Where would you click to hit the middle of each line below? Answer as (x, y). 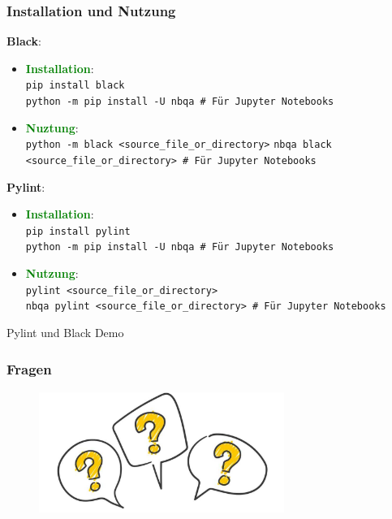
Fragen (29, 368)
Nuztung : (52, 127)
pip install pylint (78, 231)
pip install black (75, 86)
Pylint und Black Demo (65, 333)
